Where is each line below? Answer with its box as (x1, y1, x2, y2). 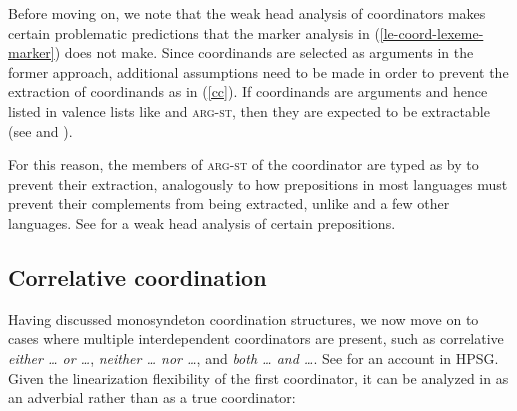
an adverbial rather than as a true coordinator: (8, 387, 296, 408)
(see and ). (8, 120, 73, 141)
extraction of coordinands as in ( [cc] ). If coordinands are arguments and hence (8, 81, 488, 102)
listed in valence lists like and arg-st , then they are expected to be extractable (8, 100, 490, 121)
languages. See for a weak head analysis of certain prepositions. (8, 212, 396, 233)
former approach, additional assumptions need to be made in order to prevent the (8, 61, 509, 82)
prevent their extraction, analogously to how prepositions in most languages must (8, 173, 508, 194)
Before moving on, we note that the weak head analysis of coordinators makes (8, 3, 486, 23)
